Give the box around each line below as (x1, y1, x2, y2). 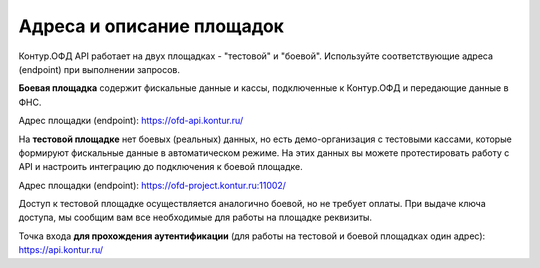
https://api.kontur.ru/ (18, 244, 104, 256)
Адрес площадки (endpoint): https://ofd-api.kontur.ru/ (18, 115, 244, 127)
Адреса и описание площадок (18, 15, 285, 37)
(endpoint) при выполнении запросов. (18, 63, 180, 75)
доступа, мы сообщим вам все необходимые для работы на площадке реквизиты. (18, 211, 373, 224)
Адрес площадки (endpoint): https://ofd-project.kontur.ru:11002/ (18, 179, 287, 191)
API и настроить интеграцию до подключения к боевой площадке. (18, 161, 304, 173)
